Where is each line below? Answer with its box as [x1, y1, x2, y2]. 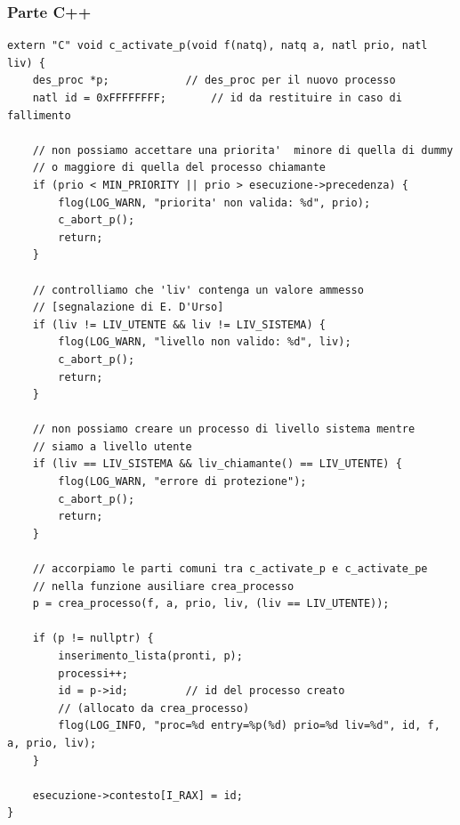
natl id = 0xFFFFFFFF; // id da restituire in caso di [32, 92, 402, 104]
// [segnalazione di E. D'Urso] [32, 301, 224, 314]
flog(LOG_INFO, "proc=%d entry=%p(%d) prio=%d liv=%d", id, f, [58, 719, 440, 732]
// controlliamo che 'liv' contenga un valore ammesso [32, 283, 364, 296]
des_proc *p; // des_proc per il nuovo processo [32, 74, 396, 87]
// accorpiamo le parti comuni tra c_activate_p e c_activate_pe [32, 562, 428, 576]
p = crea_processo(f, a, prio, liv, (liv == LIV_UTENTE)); [32, 597, 390, 611]
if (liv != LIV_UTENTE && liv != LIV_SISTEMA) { [32, 318, 326, 331]
